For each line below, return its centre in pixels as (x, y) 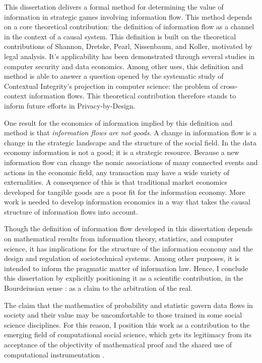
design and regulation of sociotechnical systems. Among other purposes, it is (122, 258)
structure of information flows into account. (71, 211)
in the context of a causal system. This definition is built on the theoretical (120, 36)
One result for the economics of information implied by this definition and (118, 122)
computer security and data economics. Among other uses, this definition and (124, 66)
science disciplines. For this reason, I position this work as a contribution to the (127, 324)
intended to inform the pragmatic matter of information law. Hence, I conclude (126, 268)
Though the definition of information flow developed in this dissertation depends (128, 228)
